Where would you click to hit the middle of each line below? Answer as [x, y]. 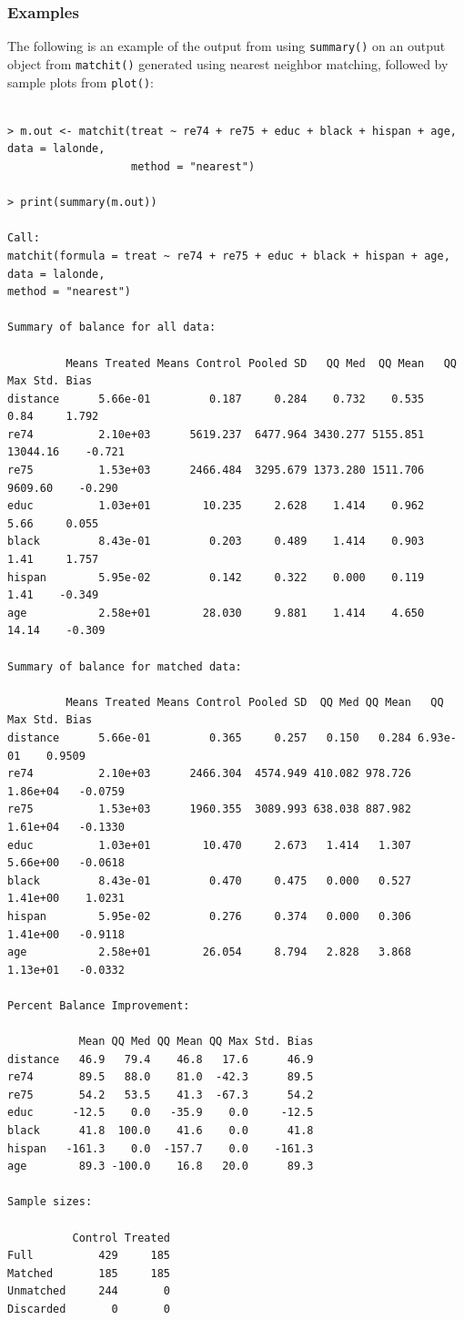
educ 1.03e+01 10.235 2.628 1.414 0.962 [216, 506]
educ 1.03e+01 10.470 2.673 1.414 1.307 [209, 845]
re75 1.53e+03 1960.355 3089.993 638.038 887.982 [209, 809]
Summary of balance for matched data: [125, 666]
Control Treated [121, 1238]
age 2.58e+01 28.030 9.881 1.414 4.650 [216, 613]
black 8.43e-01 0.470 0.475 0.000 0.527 [209, 880]
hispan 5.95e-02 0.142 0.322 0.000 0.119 [216, 577]
